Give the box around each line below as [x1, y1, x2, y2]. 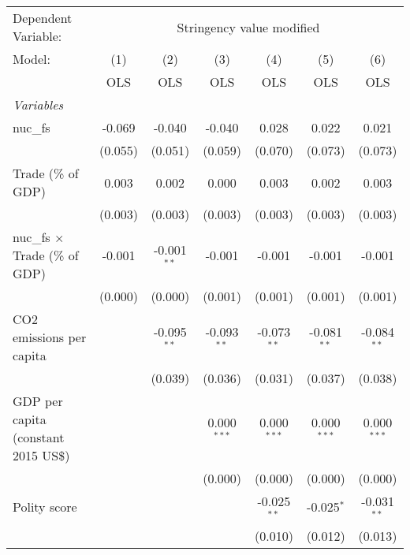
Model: [13, 50, 51, 68]
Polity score [13, 497, 77, 516]
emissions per [13, 328, 87, 346]
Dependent [13, 9, 73, 27]
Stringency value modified [177, 17, 320, 36]
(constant [13, 428, 65, 446]
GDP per [13, 392, 63, 410]
